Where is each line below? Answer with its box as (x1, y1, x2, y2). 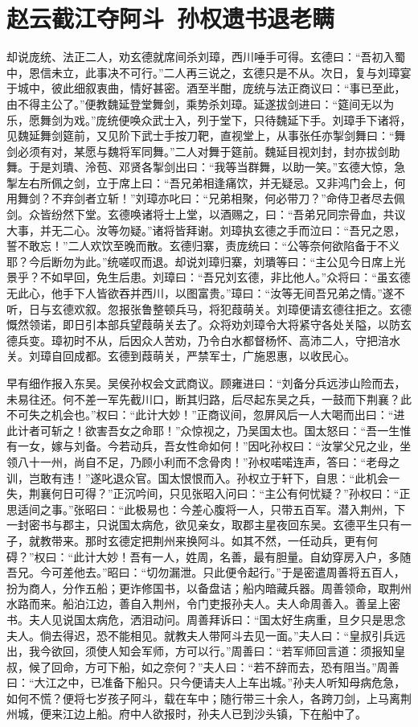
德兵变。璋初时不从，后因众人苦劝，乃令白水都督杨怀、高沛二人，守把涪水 (6, 331, 400, 348)
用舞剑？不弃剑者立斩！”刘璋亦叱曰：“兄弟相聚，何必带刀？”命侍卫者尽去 (6, 190, 394, 207)
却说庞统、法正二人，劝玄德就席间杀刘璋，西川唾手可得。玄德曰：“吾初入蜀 (6, 48, 406, 65)
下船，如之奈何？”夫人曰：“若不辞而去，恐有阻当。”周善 (107, 658, 400, 675)
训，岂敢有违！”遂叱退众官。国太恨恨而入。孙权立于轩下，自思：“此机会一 (6, 469, 400, 486)
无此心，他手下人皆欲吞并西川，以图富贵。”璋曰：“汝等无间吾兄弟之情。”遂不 (6, 285, 405, 302)
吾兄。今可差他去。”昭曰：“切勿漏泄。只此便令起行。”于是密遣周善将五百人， (6, 564, 405, 581)
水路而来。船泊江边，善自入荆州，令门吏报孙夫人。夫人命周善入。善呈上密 (6, 595, 400, 612)
